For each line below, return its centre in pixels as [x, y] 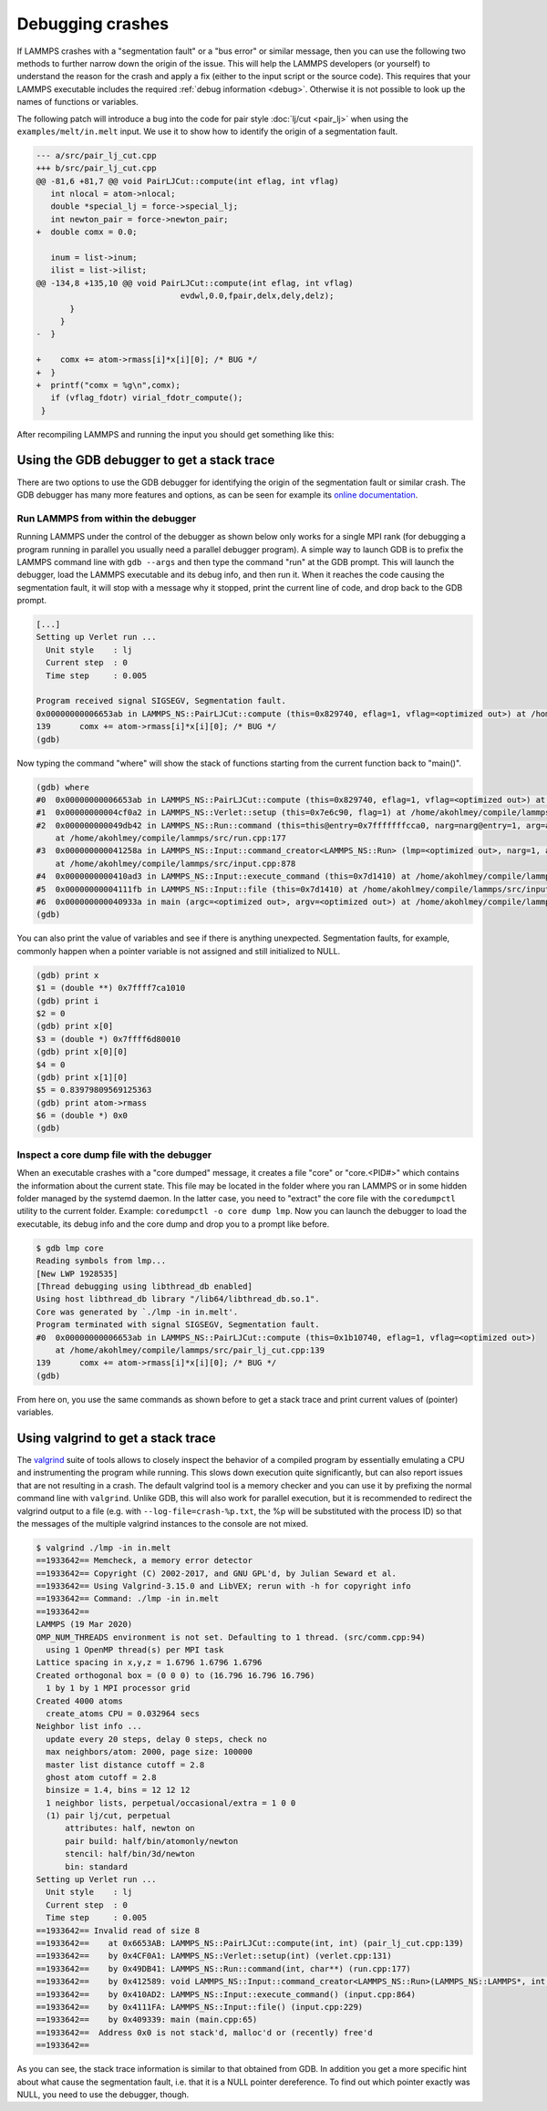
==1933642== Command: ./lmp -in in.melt [127, 1599]
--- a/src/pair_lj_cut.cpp [96, 155]
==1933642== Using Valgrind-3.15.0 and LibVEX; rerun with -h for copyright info [224, 1586]
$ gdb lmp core [70, 1248]
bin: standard [96, 1867]
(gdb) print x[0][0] [82, 1052]
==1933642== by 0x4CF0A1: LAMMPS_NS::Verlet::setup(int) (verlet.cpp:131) [214, 1956]
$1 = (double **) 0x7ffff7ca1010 [111, 988]
